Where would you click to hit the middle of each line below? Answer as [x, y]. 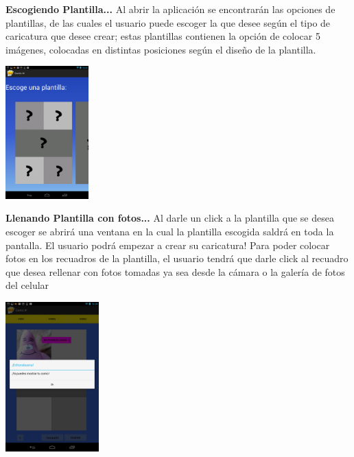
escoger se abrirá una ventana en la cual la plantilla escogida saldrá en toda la [170, 232]
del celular [27, 285]
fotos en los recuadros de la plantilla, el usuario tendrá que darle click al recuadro [177, 258]
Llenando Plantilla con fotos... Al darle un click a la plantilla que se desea [170, 218]
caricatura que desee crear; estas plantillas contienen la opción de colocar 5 [163, 36]
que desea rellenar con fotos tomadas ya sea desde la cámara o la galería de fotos [175, 271]
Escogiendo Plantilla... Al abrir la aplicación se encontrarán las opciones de [170, 9]
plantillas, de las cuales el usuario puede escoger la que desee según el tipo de [168, 22]
